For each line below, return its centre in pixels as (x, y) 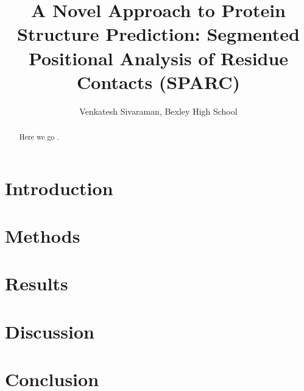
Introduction (59, 188)
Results (37, 283)
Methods (43, 236)
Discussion (50, 331)
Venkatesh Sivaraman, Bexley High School (158, 111)
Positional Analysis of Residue (158, 58)
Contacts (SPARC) (158, 81)
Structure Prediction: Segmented (158, 34)
